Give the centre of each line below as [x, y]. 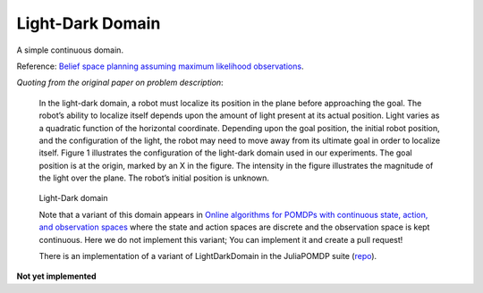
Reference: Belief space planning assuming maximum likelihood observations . [160, 66]
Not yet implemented [57, 276]
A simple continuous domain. [70, 50]
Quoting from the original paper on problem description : [120, 83]
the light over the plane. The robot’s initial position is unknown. [154, 178]
